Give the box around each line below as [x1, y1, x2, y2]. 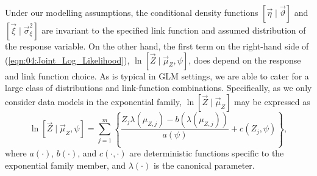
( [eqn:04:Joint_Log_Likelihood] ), [5, 53, 130, 66]
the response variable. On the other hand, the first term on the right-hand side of [5, 40, 309, 52]
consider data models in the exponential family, [5, 95, 182, 108]
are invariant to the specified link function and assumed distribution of [41, 24, 306, 36]
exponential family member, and [5, 158, 126, 171]
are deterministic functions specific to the [129, 147, 284, 159]
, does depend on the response [188, 53, 301, 66]
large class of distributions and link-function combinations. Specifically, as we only [5, 81, 312, 94]
